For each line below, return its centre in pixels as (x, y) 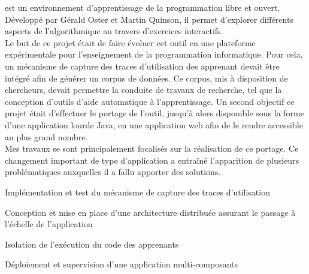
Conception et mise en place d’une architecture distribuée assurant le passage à (150, 212)
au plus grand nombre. (46, 136)
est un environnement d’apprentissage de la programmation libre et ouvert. (143, 7)
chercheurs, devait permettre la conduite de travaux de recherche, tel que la (143, 90)
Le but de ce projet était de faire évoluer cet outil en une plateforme (130, 42)
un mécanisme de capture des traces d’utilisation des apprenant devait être (142, 66)
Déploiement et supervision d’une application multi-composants (122, 264)
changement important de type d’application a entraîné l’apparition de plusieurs (152, 160)
